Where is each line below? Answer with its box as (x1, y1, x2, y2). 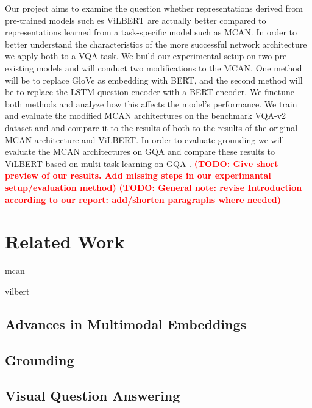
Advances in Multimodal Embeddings (5, 314, 247, 333)
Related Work (5, 229, 125, 254)
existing (5, 61, 34, 74)
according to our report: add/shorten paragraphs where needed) (5, 193, 282, 206)
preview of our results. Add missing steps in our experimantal (5, 169, 271, 182)
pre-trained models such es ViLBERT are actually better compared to (5, 13, 266, 26)
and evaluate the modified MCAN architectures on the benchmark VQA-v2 (5, 109, 286, 122)
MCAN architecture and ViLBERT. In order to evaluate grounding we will (5, 133, 285, 146)
